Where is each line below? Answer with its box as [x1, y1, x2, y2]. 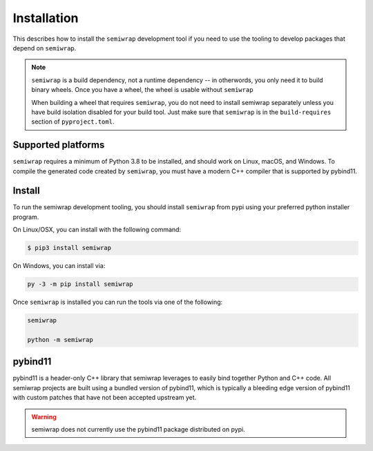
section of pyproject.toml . [31, 117, 115, 126]
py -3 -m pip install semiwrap [27, 280, 134, 288]
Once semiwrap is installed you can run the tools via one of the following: [12, 298, 223, 307]
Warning [31, 412, 57, 421]
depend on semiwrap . [12, 44, 77, 52]
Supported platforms [12, 139, 105, 151]
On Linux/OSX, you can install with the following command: [12, 225, 182, 234]
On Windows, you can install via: [12, 262, 106, 270]
